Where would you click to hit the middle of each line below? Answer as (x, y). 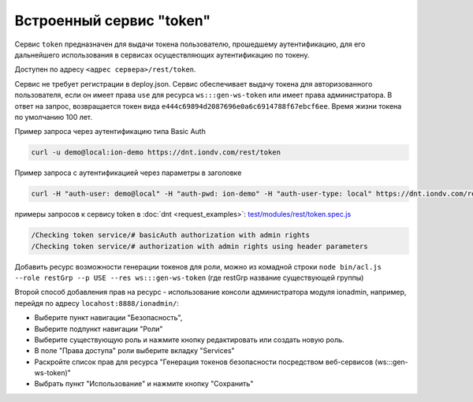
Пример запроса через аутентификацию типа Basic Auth (110, 132)
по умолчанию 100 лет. (54, 117)
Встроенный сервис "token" (113, 20)
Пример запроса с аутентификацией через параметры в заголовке (128, 173)
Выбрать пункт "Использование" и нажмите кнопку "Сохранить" (144, 384)
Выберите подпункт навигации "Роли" (99, 329)
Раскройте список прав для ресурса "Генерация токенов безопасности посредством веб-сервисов (204, 362)
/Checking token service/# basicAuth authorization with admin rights (171, 235)
